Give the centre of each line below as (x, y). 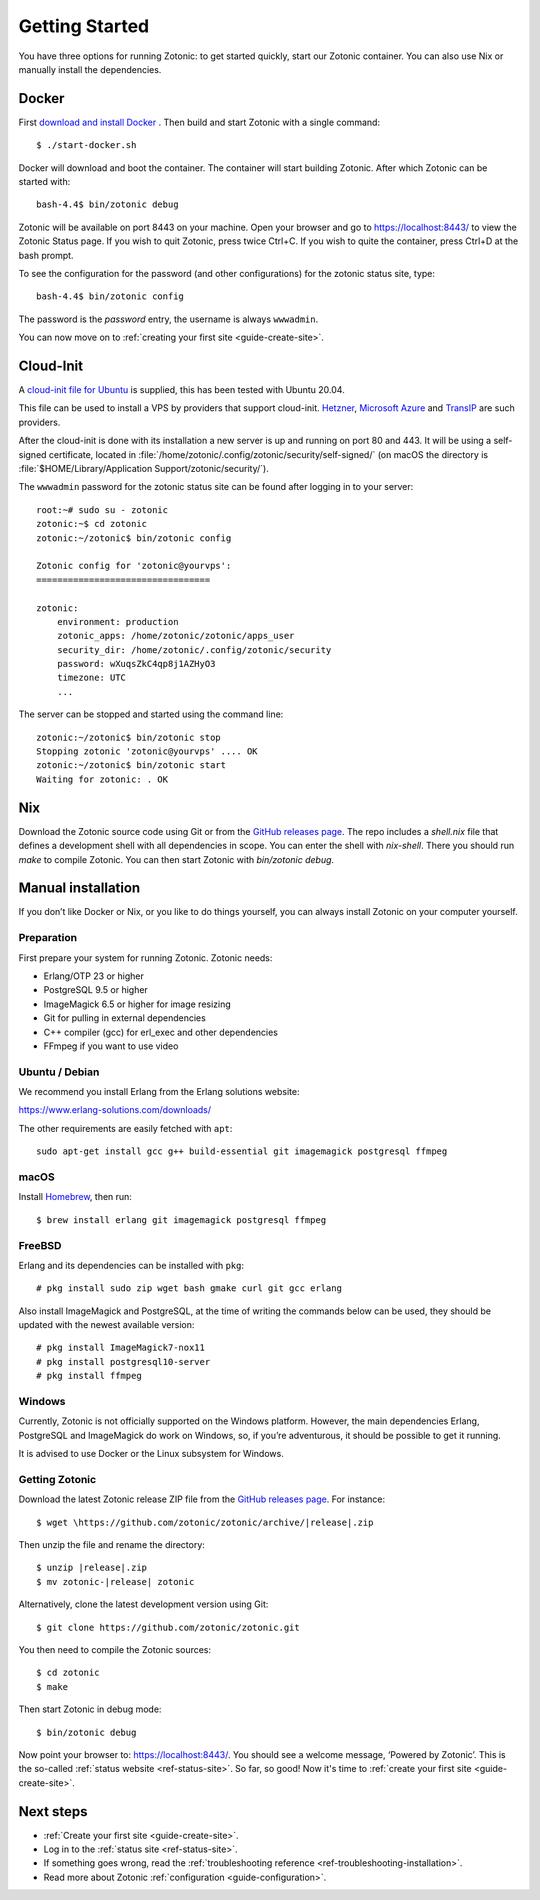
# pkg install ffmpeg (89, 1376)
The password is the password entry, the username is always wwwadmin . (168, 319)
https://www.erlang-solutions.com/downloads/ (115, 1110)
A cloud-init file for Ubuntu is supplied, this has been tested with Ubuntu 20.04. (181, 390)
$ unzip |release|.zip (92, 1568)
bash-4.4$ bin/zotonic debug (107, 204)
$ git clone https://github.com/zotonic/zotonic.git (168, 1627)
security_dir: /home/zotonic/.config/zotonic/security (194, 649)
